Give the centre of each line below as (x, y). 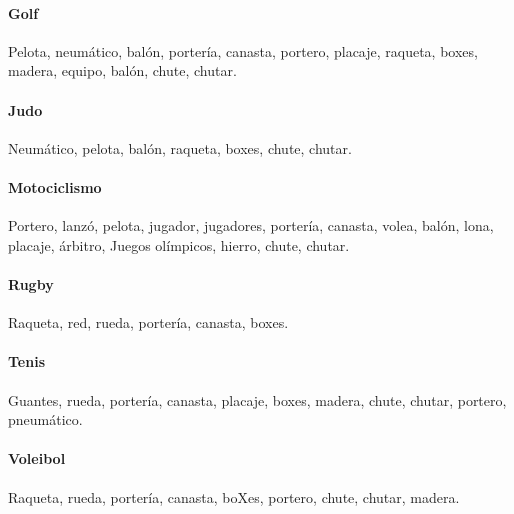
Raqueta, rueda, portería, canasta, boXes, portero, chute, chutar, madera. (234, 496)
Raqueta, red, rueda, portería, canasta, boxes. (148, 322)
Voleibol (37, 458)
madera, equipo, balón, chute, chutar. (122, 70)
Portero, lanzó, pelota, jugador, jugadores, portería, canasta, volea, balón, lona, (251, 225)
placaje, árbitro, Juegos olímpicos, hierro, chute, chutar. (179, 244)
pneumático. (45, 419)
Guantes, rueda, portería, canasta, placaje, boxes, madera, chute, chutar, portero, (257, 399)
